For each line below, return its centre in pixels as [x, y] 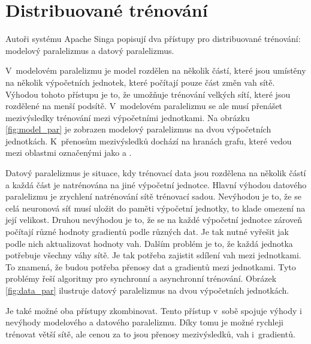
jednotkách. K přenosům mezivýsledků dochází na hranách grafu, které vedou [149, 141]
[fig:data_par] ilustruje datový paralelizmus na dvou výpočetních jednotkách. [147, 290]
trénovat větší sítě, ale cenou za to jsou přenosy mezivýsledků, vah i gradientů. [150, 334]
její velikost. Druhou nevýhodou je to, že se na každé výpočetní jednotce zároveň [154, 220]
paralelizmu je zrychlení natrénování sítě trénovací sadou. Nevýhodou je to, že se [153, 196]
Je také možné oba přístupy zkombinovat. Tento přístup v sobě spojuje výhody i [154, 310]
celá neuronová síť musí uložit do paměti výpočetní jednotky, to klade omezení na [155, 208]
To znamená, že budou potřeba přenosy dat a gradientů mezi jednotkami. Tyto [151, 266]
